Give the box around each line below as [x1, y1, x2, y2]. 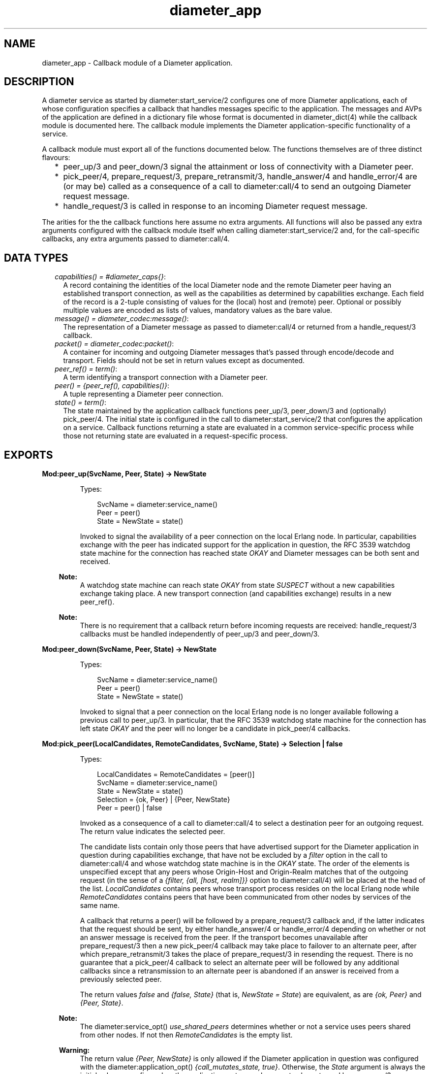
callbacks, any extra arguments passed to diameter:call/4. [42, 235, 230, 243]
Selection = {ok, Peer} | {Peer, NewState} [97, 795, 230, 804]
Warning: [59, 1046, 90, 1055]
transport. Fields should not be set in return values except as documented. [63, 356, 305, 365]
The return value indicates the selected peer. [80, 827, 225, 836]
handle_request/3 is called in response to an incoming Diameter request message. [63, 201, 368, 211]
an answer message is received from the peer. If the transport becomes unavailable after [80, 933, 368, 942]
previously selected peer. [80, 975, 162, 984]
